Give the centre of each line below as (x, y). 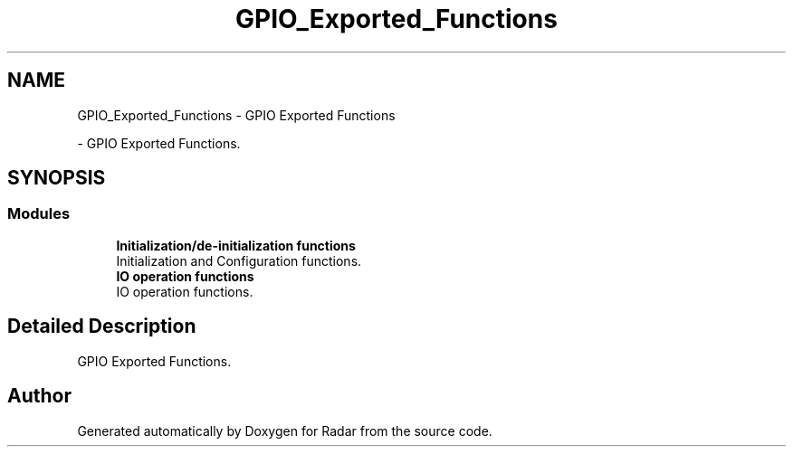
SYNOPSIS (57, 178)
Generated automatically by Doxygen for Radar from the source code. (285, 430)
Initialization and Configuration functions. (239, 260)
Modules (39, 214)
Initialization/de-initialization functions (236, 245)
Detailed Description (102, 326)
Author (39, 396)
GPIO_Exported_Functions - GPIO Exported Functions (236, 115)
